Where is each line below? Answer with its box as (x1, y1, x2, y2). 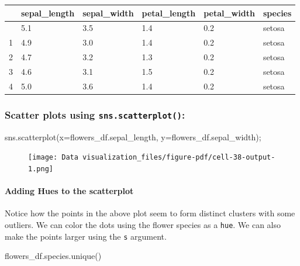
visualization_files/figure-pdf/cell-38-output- (82, 153, 275, 162)
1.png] (28, 164, 53, 173)
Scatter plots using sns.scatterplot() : (5, 107, 185, 122)
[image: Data (28, 153, 78, 162)
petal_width (204, 6, 255, 19)
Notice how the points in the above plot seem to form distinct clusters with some (5, 207, 295, 219)
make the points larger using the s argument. (5, 230, 167, 242)
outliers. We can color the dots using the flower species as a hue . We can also (5, 218, 281, 230)
